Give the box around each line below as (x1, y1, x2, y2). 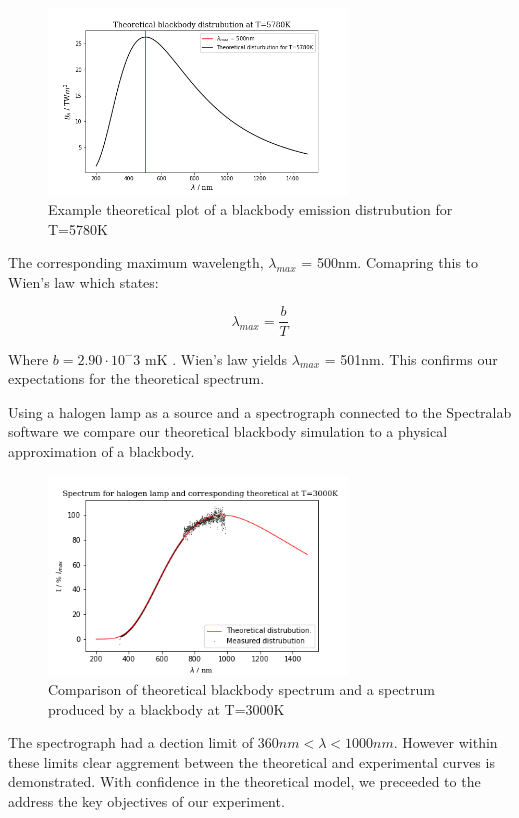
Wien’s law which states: (8, 271, 159, 292)
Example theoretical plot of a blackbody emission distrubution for (48, 199, 453, 220)
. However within (393, 732, 498, 753)
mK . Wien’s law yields (144, 348, 288, 369)
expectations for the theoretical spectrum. (8, 368, 265, 389)
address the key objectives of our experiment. (8, 791, 285, 812)
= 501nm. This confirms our (324, 348, 498, 369)
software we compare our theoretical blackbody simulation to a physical (8, 421, 448, 442)
